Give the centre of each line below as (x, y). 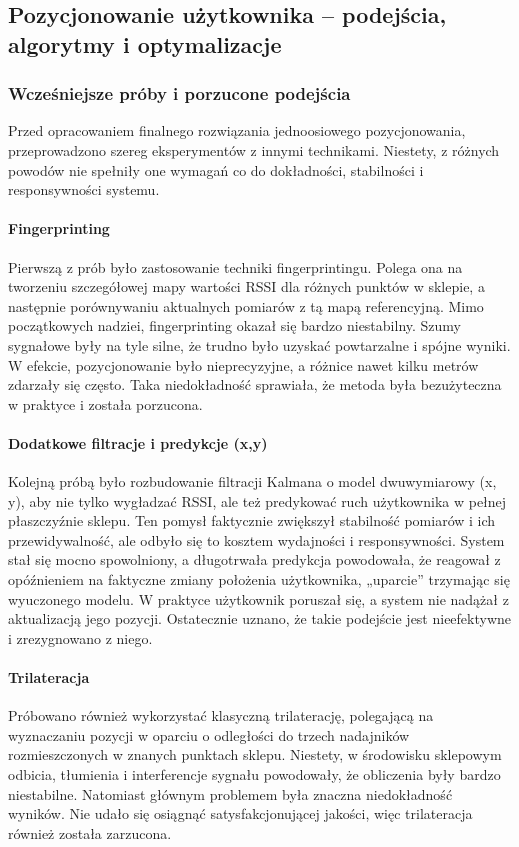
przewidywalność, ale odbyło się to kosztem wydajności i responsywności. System (256, 539)
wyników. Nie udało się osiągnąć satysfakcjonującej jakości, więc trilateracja (240, 813)
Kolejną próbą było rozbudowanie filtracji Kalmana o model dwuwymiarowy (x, (252, 481)
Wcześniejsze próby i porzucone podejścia (179, 93)
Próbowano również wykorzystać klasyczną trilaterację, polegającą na (221, 715)
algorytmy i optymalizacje (145, 43)
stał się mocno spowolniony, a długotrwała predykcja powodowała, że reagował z (254, 559)
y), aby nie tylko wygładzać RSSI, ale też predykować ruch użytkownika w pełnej (257, 500)
